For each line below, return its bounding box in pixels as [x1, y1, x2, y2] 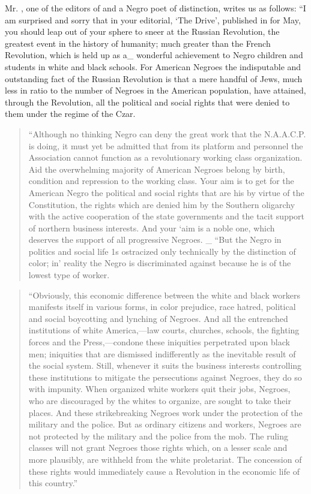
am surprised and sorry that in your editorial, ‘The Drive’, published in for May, [5, 13, 301, 26]
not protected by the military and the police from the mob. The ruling [28, 429, 289, 442]
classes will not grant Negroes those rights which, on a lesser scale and [28, 441, 288, 454]
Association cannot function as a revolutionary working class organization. [28, 151, 303, 164]
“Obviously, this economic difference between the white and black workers [28, 288, 300, 301]
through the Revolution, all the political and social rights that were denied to [5, 95, 290, 108]
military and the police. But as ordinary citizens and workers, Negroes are [28, 418, 301, 430]
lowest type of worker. [28, 269, 110, 281]
